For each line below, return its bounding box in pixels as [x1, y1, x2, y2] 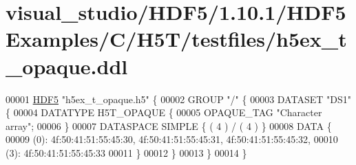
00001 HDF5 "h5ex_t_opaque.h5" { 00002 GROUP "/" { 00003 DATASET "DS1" [6, 91, 351, 106]
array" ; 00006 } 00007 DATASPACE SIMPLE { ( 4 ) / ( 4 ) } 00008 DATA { [6, 118, 332, 133]
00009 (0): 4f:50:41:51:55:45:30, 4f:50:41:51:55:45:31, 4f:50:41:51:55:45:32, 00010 [6, 132, 338, 146]
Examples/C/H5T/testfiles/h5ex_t [6, 25, 347, 53]
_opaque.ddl [6, 52, 128, 80]
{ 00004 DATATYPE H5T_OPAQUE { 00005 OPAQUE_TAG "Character [6, 105, 322, 120]
